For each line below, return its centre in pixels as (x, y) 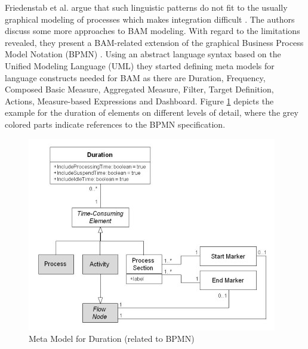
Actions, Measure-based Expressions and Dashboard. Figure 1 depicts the (139, 101)
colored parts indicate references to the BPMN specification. (115, 124)
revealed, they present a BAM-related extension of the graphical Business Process (154, 42)
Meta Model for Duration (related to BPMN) (112, 339)
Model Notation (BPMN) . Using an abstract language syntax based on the (143, 54)
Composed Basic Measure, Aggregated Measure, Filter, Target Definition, (139, 89)
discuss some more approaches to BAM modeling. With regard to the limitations (153, 31)
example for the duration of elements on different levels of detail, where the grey (152, 112)
